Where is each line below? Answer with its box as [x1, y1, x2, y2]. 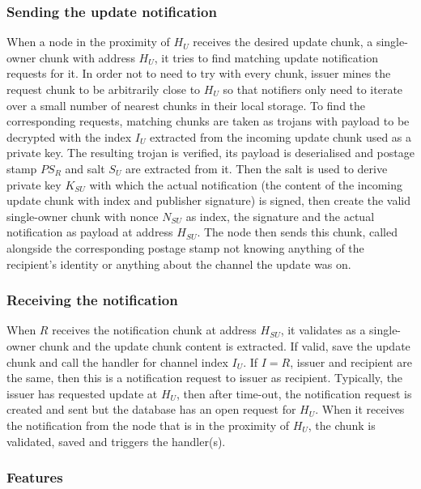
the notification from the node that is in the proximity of [6, 416, 290, 433]
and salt [65, 159, 105, 176]
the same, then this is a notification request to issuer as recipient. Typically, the [6, 369, 403, 386]
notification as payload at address [6, 223, 173, 240]
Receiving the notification [6, 290, 178, 310]
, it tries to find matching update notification [154, 49, 378, 66]
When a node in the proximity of [6, 33, 170, 50]
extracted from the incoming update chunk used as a [150, 128, 412, 145]
